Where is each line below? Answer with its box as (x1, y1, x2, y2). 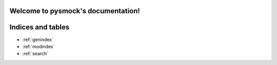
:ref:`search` (22, 51, 49, 57)
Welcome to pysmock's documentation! (9, 7, 141, 15)
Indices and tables (9, 23, 70, 31)
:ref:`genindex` (22, 36, 54, 43)
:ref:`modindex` (22, 43, 55, 49)
